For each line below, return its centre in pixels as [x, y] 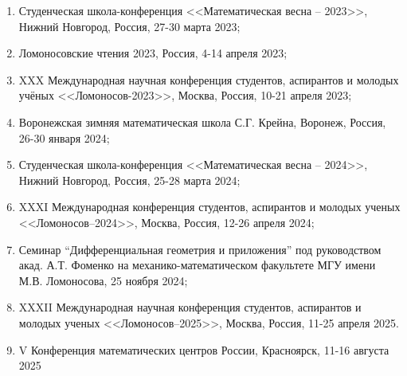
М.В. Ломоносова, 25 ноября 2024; [103, 280]
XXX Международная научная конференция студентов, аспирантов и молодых [209, 79]
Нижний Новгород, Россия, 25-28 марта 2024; [129, 180]
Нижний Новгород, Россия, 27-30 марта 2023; [129, 26]
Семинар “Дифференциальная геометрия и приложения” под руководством [200, 249]
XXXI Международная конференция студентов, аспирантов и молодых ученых [209, 207]
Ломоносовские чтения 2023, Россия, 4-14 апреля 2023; [153, 53]
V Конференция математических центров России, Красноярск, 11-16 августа [204, 349]
